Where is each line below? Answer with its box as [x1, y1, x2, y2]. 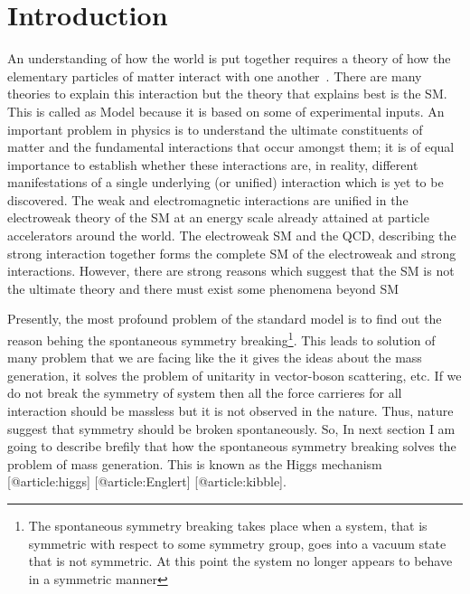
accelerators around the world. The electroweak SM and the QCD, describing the [7, 226, 456, 245]
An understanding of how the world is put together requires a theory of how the [7, 49, 451, 68]
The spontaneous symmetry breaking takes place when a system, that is [28, 516, 428, 535]
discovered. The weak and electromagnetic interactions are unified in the [7, 190, 409, 209]
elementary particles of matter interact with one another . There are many [7, 66, 422, 85]
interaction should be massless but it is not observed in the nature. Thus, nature [7, 401, 454, 420]
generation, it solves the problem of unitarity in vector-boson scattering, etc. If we [7, 365, 462, 384]
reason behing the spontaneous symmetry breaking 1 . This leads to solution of [7, 328, 436, 349]
